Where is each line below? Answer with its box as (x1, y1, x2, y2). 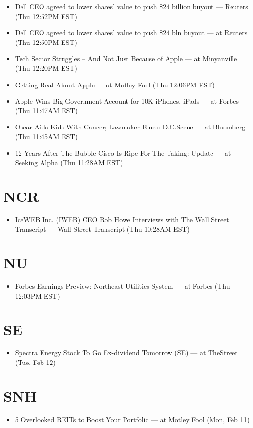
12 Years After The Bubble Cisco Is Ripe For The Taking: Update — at (15, 148, 231, 158)
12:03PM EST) (15, 290, 60, 300)
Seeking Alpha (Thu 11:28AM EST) (15, 157, 123, 168)
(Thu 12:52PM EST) (15, 11, 77, 21)
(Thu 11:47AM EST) (15, 105, 78, 115)
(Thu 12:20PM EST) (15, 63, 77, 73)
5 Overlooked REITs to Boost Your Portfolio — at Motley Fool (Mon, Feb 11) (15, 414, 250, 424)
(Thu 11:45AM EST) (15, 131, 78, 141)
